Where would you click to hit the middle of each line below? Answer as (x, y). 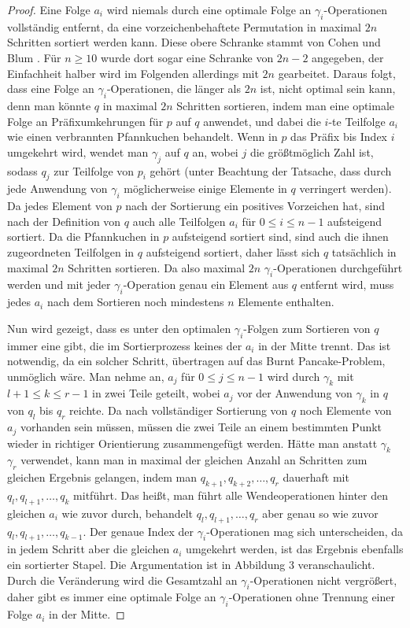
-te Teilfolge (357, 121)
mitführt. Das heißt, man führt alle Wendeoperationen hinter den (231, 495)
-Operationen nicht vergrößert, (323, 580)
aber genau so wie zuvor (320, 513)
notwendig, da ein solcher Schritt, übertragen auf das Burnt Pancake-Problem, (196, 361)
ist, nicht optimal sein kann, (328, 89)
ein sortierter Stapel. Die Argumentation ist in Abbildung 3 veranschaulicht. (191, 564)
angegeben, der (348, 57)
